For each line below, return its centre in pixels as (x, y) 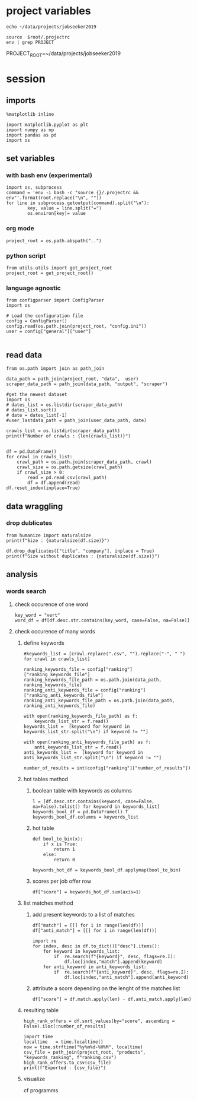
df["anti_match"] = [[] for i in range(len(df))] (95, 930)
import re (44, 941)
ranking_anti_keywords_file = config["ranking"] (85, 690)
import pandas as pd (32, 135)
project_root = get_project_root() (50, 273)
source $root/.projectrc (38, 37)
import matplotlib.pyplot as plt (47, 125)
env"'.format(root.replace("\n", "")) (54, 198)
